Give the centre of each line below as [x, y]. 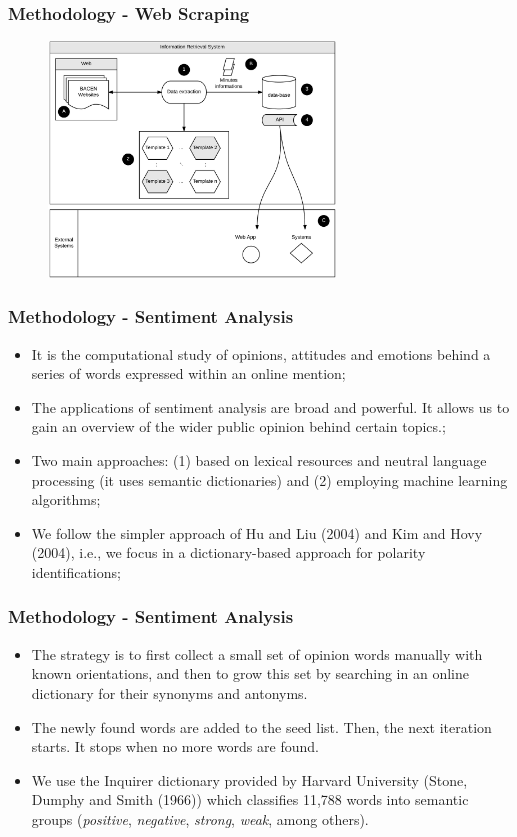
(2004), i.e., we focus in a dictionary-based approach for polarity [228, 552]
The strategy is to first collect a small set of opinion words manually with [257, 653]
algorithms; [66, 499]
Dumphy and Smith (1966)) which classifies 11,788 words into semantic [250, 799]
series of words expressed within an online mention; [188, 373]
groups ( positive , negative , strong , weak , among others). [200, 818]
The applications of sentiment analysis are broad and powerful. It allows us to [270, 406]
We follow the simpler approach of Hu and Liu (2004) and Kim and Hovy [257, 532]
